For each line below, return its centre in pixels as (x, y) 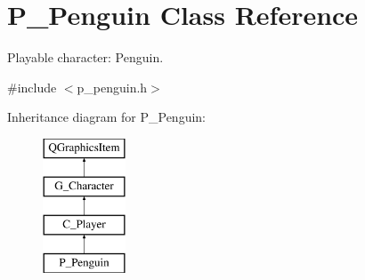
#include (32, 87)
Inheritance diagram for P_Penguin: (106, 117)
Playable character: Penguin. (85, 57)
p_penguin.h (112, 87)
